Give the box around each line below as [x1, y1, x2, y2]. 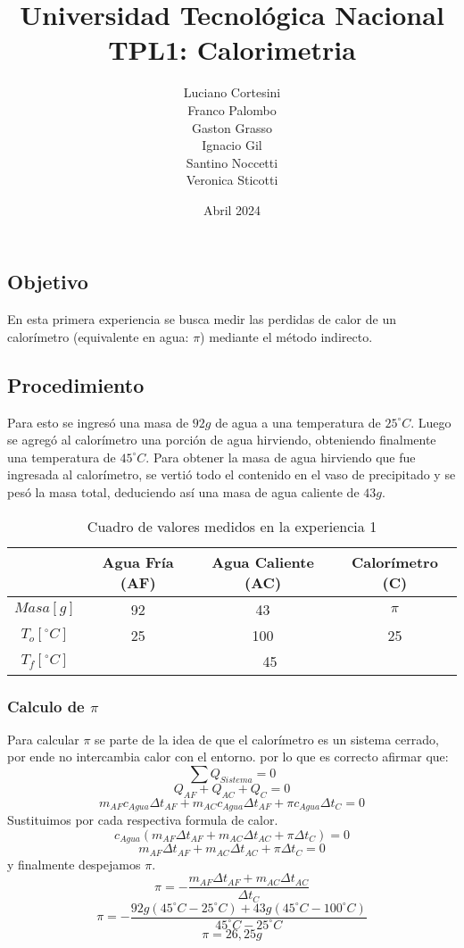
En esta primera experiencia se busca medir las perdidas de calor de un [7, 310, 396, 328]
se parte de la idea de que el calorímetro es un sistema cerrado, [95, 729, 439, 748]
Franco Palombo [187, 100, 277, 119]
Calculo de [7, 694, 85, 717]
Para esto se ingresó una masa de [7, 412, 189, 431]
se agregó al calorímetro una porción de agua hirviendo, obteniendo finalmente [7, 430, 436, 449]
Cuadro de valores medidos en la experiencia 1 [87, 515, 377, 536]
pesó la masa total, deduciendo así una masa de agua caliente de [7, 483, 360, 502]
